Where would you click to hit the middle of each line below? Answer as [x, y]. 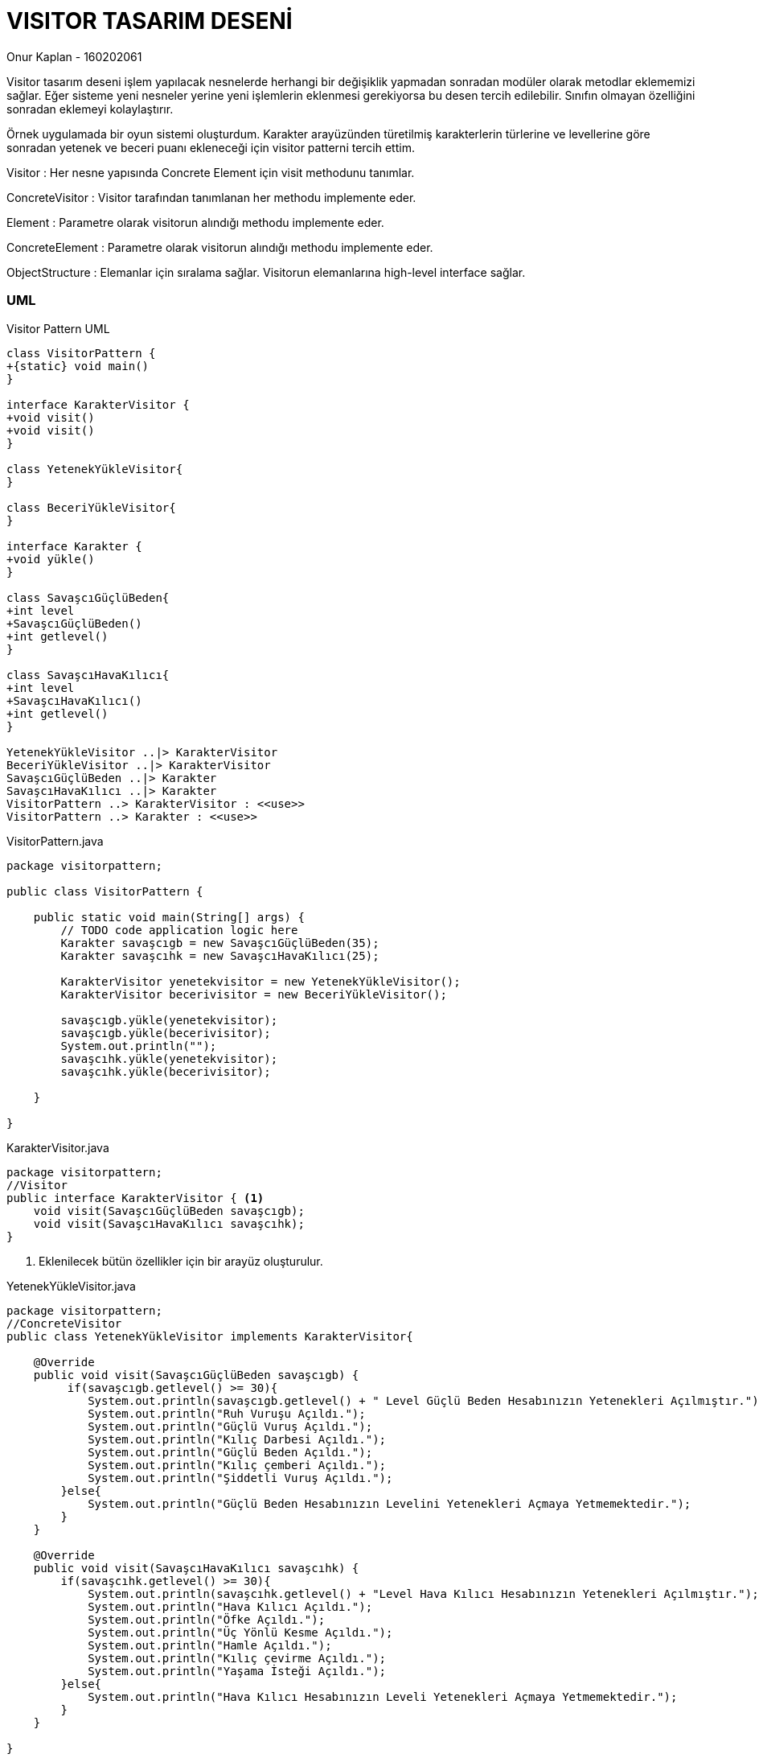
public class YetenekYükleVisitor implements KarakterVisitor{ [210, 1336]
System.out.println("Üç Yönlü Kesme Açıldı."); [240, 1632]
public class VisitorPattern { [105, 891]
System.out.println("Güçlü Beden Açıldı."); [230, 1452]
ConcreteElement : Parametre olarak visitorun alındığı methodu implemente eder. [220, 247]
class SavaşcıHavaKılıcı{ [88, 675]
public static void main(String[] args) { [169, 917]
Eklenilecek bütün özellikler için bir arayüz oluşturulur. [181, 1261]
